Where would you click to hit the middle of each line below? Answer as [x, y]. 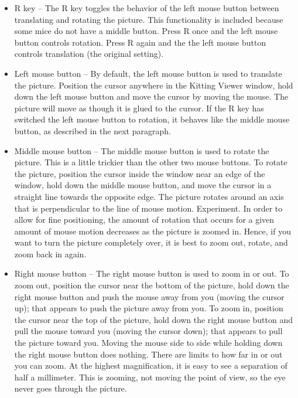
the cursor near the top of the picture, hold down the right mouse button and [154, 319]
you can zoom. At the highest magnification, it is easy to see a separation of [151, 365]
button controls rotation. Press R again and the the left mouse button [140, 42]
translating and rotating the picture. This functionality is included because [149, 19]
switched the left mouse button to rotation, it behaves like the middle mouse [152, 119]
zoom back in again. [50, 254]
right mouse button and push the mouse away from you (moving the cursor [149, 296]
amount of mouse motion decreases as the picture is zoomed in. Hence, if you [153, 231]
